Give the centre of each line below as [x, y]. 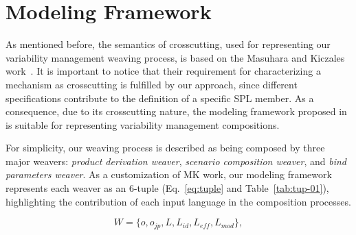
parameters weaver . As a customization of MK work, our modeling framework [169, 174]
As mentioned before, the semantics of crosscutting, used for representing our [168, 44]
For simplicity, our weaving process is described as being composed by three [165, 148]
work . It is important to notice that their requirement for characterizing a [163, 71]
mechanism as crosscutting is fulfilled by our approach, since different [152, 84]
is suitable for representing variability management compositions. [143, 124]
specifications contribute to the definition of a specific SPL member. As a [160, 98]
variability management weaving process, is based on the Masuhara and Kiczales [175, 57]
